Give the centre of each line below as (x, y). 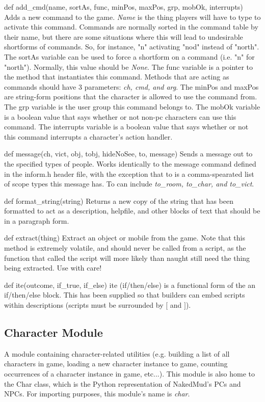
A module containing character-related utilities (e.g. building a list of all (117, 353)
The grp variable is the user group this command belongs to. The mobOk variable (132, 106)
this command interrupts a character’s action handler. (88, 136)
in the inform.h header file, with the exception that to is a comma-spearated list (129, 173)
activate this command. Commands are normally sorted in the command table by (131, 27)
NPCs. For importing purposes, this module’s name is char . (97, 394)
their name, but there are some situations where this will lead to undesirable (124, 36)
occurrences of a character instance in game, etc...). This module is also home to (130, 374)
